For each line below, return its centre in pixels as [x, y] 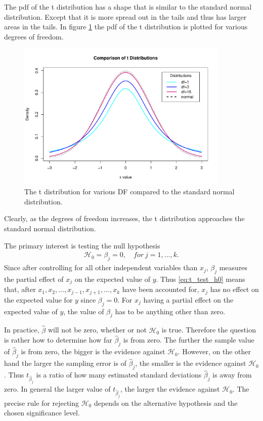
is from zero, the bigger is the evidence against [93, 351]
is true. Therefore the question [209, 330]
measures [233, 267]
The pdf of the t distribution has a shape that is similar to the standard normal [128, 7]
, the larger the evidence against [170, 389]
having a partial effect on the [188, 299]
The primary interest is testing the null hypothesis [82, 245]
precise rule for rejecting [42, 403]
